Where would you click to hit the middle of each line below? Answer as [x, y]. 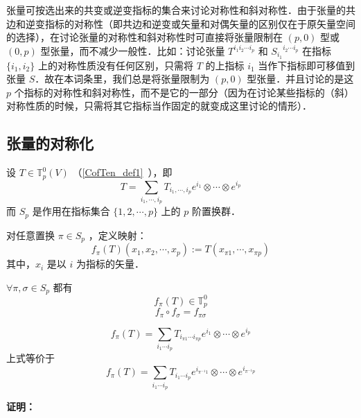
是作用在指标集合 [71, 211]
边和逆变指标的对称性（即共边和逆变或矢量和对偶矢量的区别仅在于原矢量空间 [181, 23]
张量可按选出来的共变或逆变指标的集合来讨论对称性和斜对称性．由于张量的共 [181, 10]
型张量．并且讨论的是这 [300, 79]
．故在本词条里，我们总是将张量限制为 [122, 79]
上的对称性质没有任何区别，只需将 [115, 65]
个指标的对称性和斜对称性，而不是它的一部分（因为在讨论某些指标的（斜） [184, 92]
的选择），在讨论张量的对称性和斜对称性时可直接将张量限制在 [144, 37]
